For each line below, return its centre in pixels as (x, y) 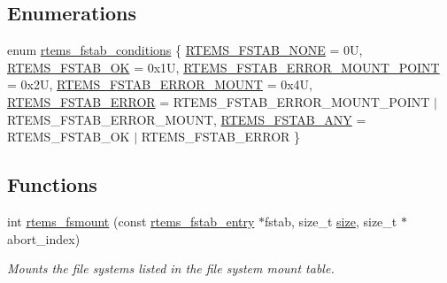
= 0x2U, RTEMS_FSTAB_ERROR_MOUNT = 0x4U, (160, 84)
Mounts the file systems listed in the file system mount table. (171, 268)
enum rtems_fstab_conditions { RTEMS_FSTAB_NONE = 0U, (185, 50)
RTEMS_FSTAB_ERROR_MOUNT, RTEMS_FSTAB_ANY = (187, 119)
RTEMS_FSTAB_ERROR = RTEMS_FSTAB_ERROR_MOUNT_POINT (219, 101)
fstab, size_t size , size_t (331, 221)
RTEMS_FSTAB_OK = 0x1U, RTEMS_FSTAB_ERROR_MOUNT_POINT (223, 67)
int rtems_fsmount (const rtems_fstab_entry (131, 221)
